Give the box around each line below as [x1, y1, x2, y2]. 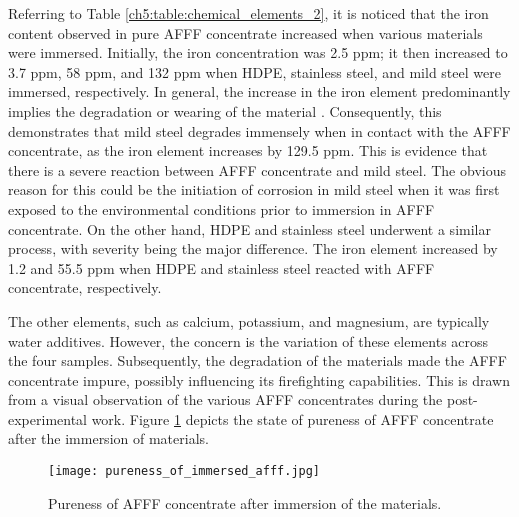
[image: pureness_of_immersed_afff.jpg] [48, 464, 321, 479]
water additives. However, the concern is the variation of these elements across [8, 330, 489, 351]
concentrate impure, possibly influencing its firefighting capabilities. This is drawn [8, 369, 510, 390]
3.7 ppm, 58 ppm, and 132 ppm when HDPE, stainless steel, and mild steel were [8, 61, 501, 82]
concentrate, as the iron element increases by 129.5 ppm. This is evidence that [8, 140, 488, 161]
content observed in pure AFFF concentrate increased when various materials [8, 22, 483, 43]
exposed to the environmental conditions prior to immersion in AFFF [8, 198, 435, 219]
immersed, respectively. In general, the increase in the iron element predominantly [8, 81, 511, 102]
